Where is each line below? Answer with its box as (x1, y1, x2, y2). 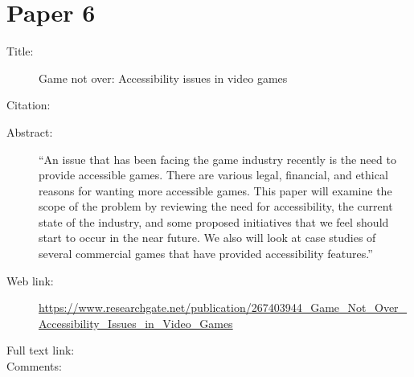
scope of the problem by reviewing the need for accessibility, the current (39, 198, 393, 215)
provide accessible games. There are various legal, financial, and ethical (39, 166, 388, 183)
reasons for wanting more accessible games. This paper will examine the (39, 182, 392, 199)
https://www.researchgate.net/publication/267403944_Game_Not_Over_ (39, 299, 408, 316)
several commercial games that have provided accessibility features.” (39, 245, 373, 262)
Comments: (6, 358, 62, 375)
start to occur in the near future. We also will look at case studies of (39, 229, 376, 246)
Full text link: (6, 342, 75, 359)
